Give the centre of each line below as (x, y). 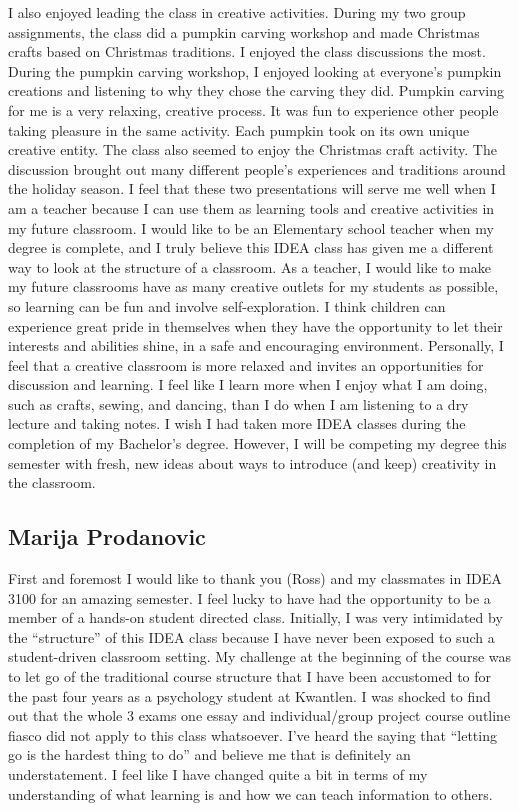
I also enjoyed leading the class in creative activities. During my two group (237, 12)
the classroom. (52, 482)
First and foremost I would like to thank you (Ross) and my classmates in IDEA (255, 578)
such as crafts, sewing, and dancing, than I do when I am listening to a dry (238, 403)
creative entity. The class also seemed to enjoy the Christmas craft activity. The (252, 149)
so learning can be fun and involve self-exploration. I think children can (227, 305)
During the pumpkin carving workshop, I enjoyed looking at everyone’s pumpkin (255, 70)
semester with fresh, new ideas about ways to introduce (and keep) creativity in (252, 462)
